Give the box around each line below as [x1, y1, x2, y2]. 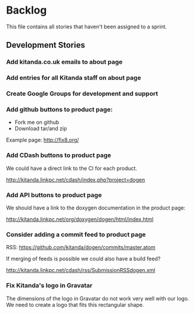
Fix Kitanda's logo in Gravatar [6, 282, 92, 290]
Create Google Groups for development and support [6, 90, 158, 98]
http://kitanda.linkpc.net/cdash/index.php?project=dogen [6, 176, 146, 183]
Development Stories [6, 40, 85, 50]
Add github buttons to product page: [6, 106, 113, 114]
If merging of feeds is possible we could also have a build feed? [6, 255, 161, 263]
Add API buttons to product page [6, 191, 102, 199]
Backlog [6, 4, 47, 17]
